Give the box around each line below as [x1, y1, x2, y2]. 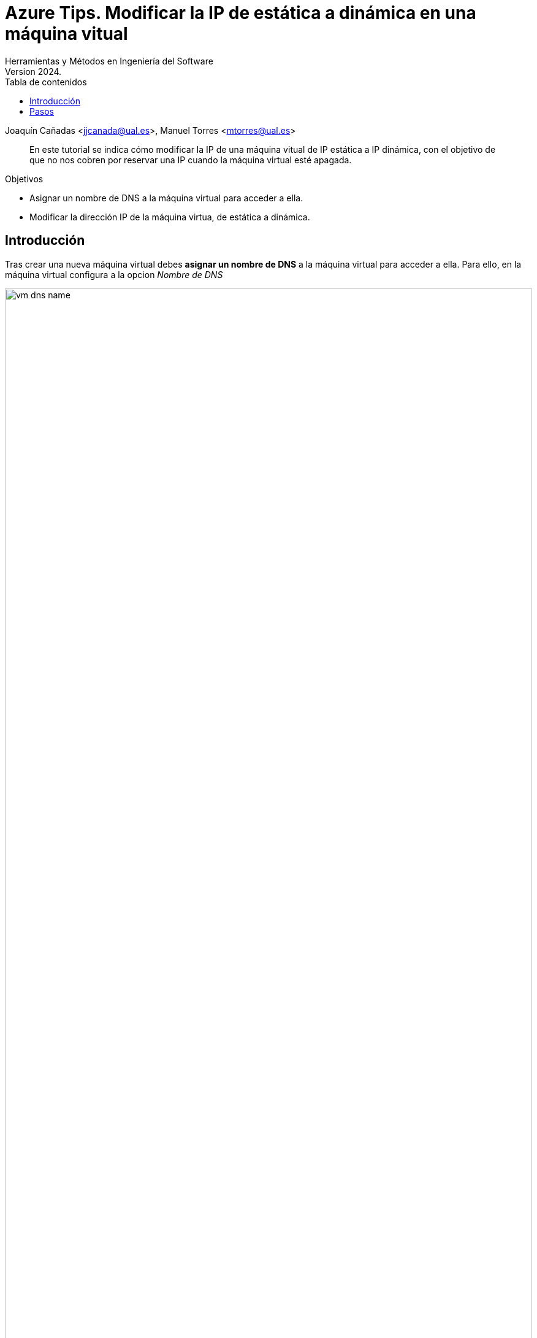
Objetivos [5, 173, 44, 184]
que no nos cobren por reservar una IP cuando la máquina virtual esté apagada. [29, 154, 352, 165]
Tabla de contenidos [5, 76, 87, 87]
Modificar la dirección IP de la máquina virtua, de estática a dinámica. [29, 211, 310, 222]
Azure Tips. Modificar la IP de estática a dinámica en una [5, 2, 476, 23]
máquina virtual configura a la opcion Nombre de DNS [5, 269, 223, 280]
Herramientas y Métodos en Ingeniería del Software [5, 55, 213, 66]
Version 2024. [5, 66, 62, 77]
